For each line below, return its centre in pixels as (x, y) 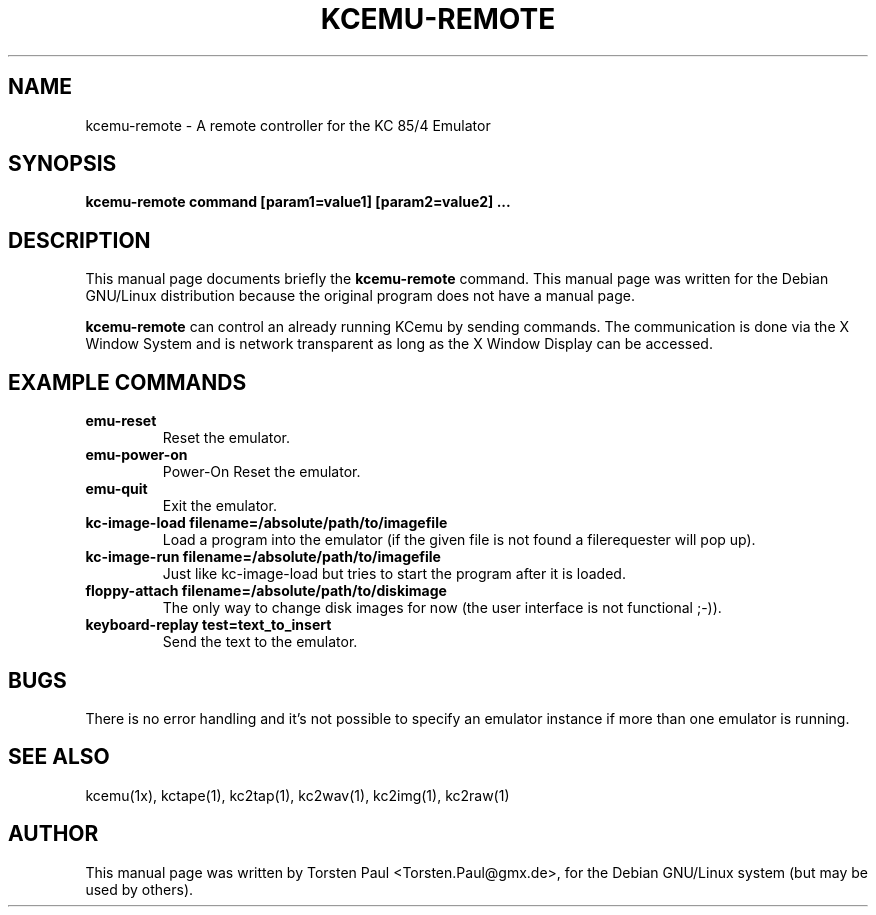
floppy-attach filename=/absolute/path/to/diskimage (266, 591)
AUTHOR (53, 834)
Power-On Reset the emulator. (261, 472)
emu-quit (116, 489)
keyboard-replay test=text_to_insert (208, 625)
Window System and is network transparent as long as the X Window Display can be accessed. (399, 344)
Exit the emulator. (219, 506)
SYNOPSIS (62, 164)
